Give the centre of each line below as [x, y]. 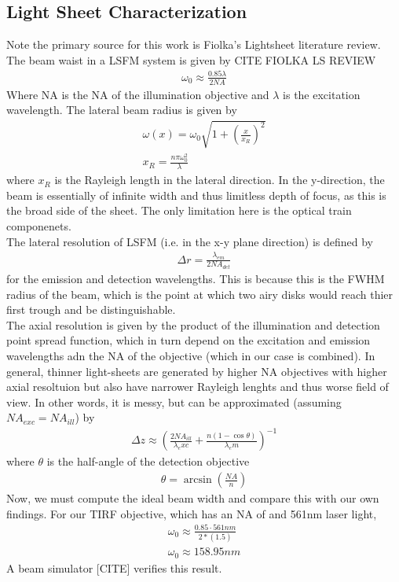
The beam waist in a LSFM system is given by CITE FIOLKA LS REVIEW [191, 59]
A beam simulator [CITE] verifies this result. [114, 567]
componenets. [39, 226]
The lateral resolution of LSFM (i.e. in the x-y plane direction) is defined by [190, 241]
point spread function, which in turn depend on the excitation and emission [189, 340]
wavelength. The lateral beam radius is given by [122, 110]
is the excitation [322, 94]
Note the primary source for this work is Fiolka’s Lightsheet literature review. [194, 44]
